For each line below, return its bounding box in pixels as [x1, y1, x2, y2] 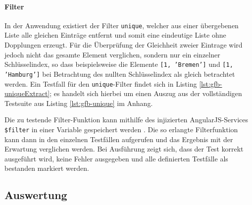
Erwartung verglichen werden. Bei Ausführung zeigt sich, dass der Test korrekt [4, 144, 244, 154]
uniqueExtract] [4, 88, 50, 99]
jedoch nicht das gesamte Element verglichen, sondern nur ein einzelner [4, 49, 220, 59]
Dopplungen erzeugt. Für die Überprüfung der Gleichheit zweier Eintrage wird [4, 40, 243, 50]
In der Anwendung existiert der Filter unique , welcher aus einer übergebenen [4, 20, 239, 30]
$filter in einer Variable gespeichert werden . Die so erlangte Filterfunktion [4, 124, 238, 134]
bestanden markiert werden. [4, 163, 89, 173]
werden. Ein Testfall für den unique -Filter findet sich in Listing [4, 78, 197, 89]
